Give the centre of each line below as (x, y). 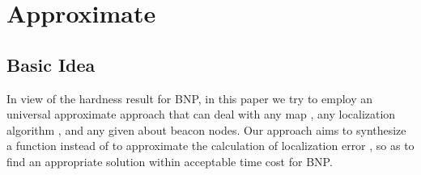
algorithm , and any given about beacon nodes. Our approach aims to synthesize (206, 129)
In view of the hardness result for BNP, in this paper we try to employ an (190, 98)
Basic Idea (51, 64)
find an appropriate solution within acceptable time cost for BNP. (170, 161)
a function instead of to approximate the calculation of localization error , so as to (210, 146)
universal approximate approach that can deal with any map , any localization (201, 114)
